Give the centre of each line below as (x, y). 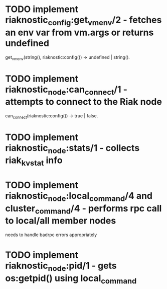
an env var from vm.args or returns (79, 32)
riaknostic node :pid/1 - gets (61, 267)
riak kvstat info (34, 161)
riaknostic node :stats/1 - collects (72, 149)
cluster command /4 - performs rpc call (83, 209)
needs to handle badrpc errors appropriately (51, 235)
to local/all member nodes (61, 221)
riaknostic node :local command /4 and (79, 197)
